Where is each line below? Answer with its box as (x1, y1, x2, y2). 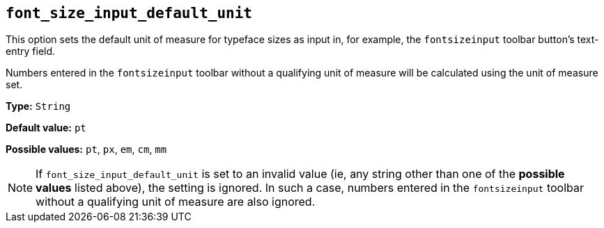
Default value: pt (6, 122, 86, 134)
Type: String (6, 100, 71, 113)
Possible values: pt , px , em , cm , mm (6, 143, 167, 156)
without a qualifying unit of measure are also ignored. (36, 195, 316, 209)
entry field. (6, 45, 56, 58)
